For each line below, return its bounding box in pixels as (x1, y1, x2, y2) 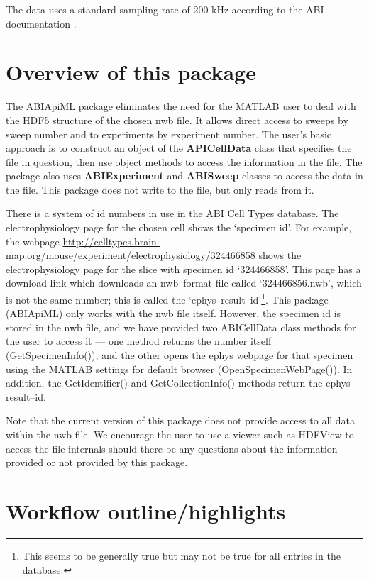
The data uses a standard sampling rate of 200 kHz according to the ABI (6, 2, 324, 16)
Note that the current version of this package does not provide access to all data (6, 413, 356, 428)
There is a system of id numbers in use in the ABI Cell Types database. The (6, 206, 339, 221)
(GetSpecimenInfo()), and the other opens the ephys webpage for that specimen (6, 348, 353, 363)
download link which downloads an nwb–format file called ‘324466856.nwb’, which (6, 275, 362, 290)
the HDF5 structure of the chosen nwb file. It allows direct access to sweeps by (6, 112, 348, 127)
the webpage (6, 233, 60, 248)
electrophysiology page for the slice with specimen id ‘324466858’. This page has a (6, 261, 361, 276)
